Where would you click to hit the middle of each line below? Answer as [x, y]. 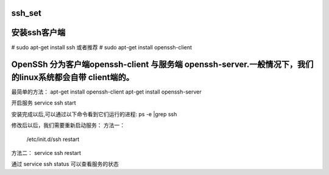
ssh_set [27, 13]
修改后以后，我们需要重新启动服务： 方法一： [68, 125]
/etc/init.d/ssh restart [53, 139]
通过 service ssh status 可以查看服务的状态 [65, 164]
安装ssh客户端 [38, 33]
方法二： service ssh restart [46, 153]
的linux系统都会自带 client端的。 [73, 77]
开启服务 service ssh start [44, 103]
